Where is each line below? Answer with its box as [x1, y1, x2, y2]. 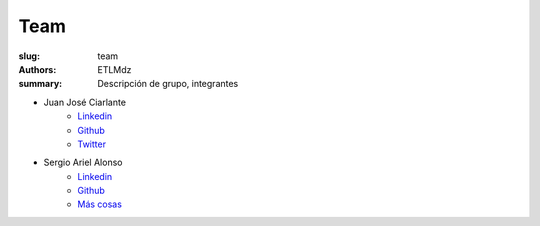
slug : [18, 50, 40, 62]
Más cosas [77, 198, 122, 210]
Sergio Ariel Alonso [43, 156, 123, 169]
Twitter [77, 138, 107, 150]
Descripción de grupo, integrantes [97, 78, 239, 90]
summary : [18, 78, 63, 90]
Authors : [18, 63, 57, 75]
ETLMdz [97, 63, 132, 75]
